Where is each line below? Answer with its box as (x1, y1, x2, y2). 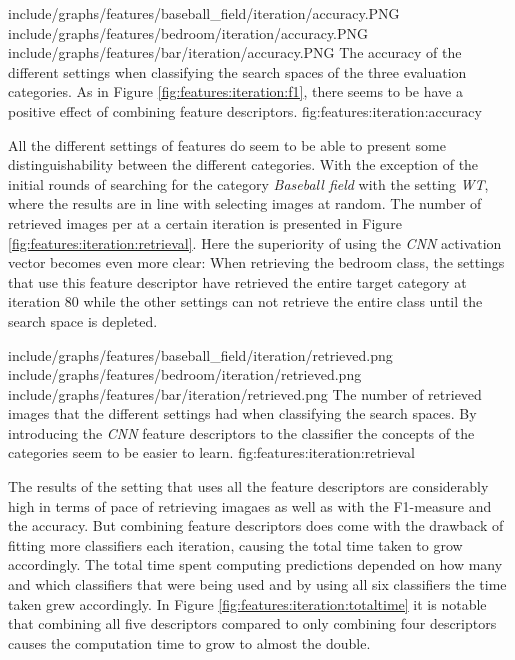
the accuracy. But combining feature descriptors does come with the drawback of (8, 515, 504, 536)
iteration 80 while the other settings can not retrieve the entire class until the (8, 291, 483, 312)
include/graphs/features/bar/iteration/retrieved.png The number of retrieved (8, 383, 482, 404)
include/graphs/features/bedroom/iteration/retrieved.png (8, 364, 362, 385)
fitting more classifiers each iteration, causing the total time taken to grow (8, 534, 463, 555)
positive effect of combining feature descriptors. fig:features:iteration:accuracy (8, 100, 482, 121)
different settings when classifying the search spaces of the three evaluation (8, 61, 467, 82)
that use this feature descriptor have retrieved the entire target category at (8, 271, 467, 292)
